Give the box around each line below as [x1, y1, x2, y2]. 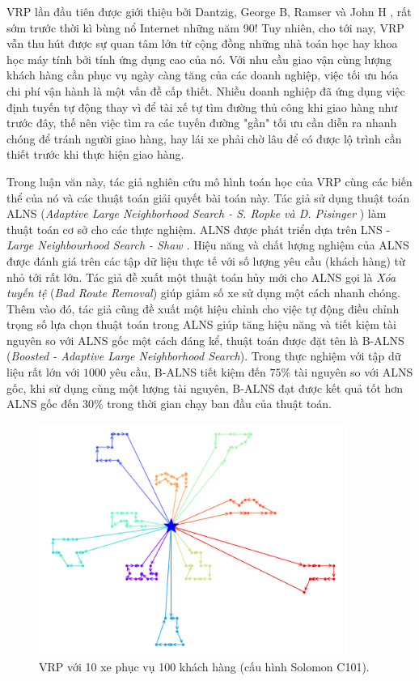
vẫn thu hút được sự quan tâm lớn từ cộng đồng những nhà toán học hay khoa [6, 35, 398, 52]
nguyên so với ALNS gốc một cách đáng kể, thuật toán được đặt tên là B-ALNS [6, 331, 404, 348]
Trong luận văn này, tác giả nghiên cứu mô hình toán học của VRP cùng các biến [6, 172, 413, 189]
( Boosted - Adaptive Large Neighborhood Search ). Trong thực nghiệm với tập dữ [6, 347, 401, 364]
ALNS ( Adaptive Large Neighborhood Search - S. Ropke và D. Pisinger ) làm [6, 205, 387, 222]
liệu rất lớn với [6, 364, 80, 381]
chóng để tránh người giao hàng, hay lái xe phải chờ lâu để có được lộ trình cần [6, 130, 402, 147]
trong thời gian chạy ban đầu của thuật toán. [107, 395, 332, 412]
